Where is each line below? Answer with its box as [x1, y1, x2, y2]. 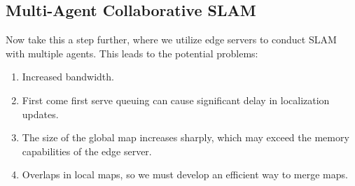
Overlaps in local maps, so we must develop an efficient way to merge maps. [22, 167, 348, 182]
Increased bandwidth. [22, 69, 114, 84]
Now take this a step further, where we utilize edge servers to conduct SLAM [6, 32, 337, 47]
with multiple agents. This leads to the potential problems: [6, 45, 258, 60]
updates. [22, 106, 59, 121]
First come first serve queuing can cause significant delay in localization [22, 92, 330, 107]
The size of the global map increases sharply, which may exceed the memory [22, 130, 349, 145]
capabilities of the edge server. [22, 143, 152, 158]
